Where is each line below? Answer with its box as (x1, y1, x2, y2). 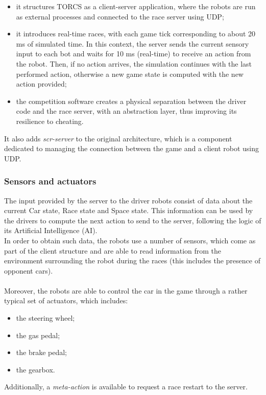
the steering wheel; (16, 313, 75, 323)
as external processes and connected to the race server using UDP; (16, 11, 224, 22)
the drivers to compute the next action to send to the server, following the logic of (4, 215, 261, 225)
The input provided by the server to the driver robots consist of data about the (4, 195, 253, 205)
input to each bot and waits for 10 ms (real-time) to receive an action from (16, 48, 251, 59)
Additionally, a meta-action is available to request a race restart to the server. (4, 381, 248, 392)
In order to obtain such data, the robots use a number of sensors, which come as (4, 235, 256, 245)
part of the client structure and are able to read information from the (4, 245, 222, 256)
